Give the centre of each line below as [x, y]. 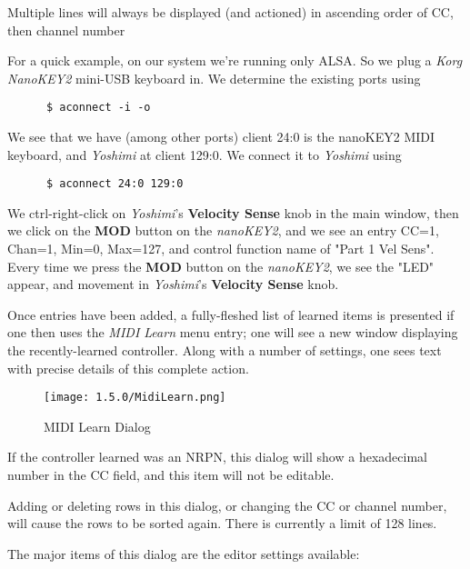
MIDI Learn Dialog [97, 426]
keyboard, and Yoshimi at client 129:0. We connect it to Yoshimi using [205, 154]
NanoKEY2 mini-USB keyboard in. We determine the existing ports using [214, 78]
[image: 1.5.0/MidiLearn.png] [135, 398]
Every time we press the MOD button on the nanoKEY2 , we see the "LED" [221, 266]
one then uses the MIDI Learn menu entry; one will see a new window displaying [233, 332]
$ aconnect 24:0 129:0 [115, 184]
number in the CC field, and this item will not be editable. [171, 475]
